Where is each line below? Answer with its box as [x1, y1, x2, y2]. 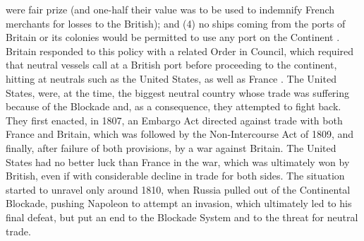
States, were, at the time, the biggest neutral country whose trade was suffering [6, 85, 350, 100]
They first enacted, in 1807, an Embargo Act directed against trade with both [6, 112, 343, 127]
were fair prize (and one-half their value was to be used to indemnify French [6, 2, 335, 16]
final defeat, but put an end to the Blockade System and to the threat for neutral [6, 209, 358, 224]
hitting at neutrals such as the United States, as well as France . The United [6, 71, 336, 86]
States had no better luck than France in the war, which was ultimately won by [6, 154, 350, 169]
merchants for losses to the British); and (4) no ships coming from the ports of [6, 16, 346, 30]
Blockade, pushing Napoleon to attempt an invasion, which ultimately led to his [6, 196, 352, 211]
